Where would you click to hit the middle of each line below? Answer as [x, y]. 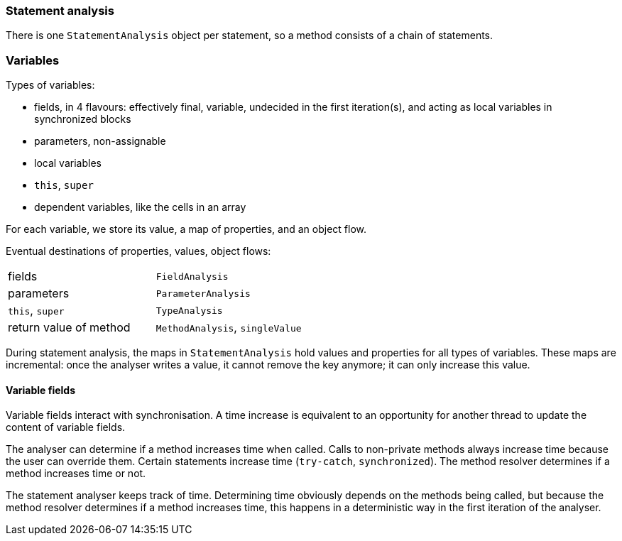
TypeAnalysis [189, 310]
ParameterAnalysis [203, 293]
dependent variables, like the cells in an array [140, 207]
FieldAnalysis [192, 276]
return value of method [69, 328]
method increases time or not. [76, 474]
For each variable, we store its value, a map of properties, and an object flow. [186, 229]
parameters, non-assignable [100, 141]
